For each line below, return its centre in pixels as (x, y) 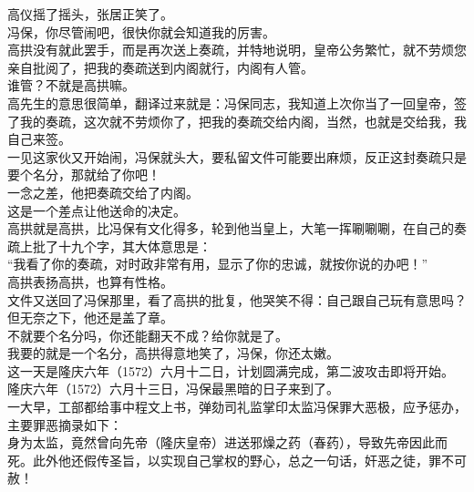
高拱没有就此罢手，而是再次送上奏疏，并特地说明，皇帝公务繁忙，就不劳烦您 (237, 50)
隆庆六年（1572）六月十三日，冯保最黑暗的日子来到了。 (173, 389)
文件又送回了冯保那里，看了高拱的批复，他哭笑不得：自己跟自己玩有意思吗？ (237, 299)
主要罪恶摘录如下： (65, 424)
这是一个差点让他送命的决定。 (97, 210)
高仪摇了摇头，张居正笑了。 (90, 14)
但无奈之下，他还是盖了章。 (90, 318)
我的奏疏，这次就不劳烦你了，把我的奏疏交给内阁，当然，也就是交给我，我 (243, 121)
